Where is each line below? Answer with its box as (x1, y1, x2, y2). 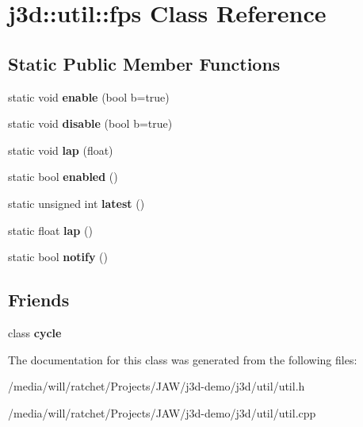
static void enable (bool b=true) (8, 88, 170, 105)
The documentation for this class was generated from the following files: (8, 351, 357, 367)
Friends (8, 287, 70, 312)
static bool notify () (8, 248, 109, 265)
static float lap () (8, 221, 93, 238)
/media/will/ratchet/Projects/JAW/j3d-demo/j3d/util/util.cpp (8, 404, 316, 421)
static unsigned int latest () (8, 194, 145, 211)
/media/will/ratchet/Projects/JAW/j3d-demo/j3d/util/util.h (8, 378, 305, 394)
